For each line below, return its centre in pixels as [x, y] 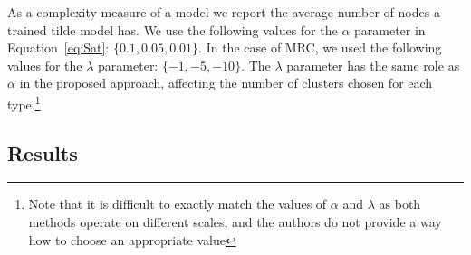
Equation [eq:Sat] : [58, 47]
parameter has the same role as [373, 65]
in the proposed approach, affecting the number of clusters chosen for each [226, 83]
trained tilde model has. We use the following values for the [173, 29]
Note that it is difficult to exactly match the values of [178, 204]
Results [43, 152]
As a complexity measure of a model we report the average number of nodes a [224, 12]
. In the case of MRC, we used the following [320, 47]
